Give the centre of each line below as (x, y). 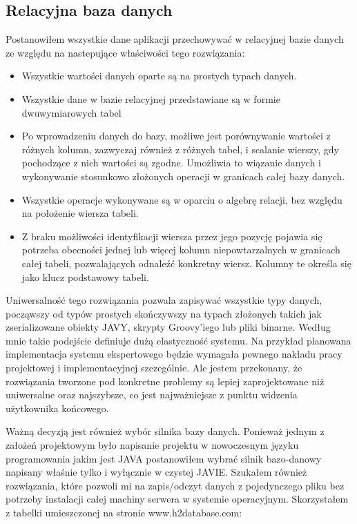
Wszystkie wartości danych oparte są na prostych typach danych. (159, 76)
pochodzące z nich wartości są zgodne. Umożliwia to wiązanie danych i (171, 163)
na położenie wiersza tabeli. (80, 213)
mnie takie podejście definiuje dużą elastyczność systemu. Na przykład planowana (178, 340)
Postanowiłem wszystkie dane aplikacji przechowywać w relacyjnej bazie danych (175, 39)
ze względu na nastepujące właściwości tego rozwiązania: (125, 52)
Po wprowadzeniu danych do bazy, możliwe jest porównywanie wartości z (176, 136)
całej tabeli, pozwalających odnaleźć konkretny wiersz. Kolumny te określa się (186, 263)
